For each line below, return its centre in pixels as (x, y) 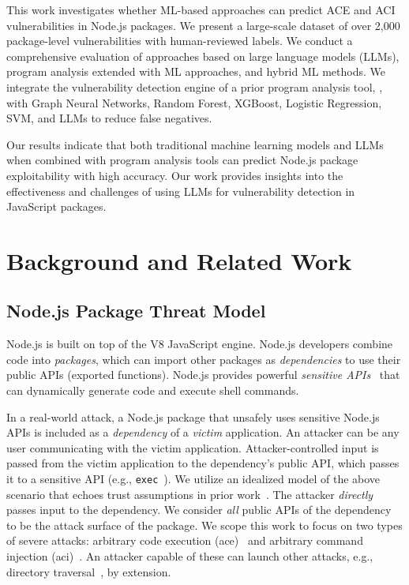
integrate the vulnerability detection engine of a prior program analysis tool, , (195, 86)
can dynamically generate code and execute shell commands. (153, 390)
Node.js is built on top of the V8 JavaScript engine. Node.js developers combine (200, 344)
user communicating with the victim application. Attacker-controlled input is (193, 447)
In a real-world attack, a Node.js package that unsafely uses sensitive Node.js (193, 416)
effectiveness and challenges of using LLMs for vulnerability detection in (181, 191)
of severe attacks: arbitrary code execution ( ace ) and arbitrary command (185, 540)
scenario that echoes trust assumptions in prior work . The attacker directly (190, 494)
